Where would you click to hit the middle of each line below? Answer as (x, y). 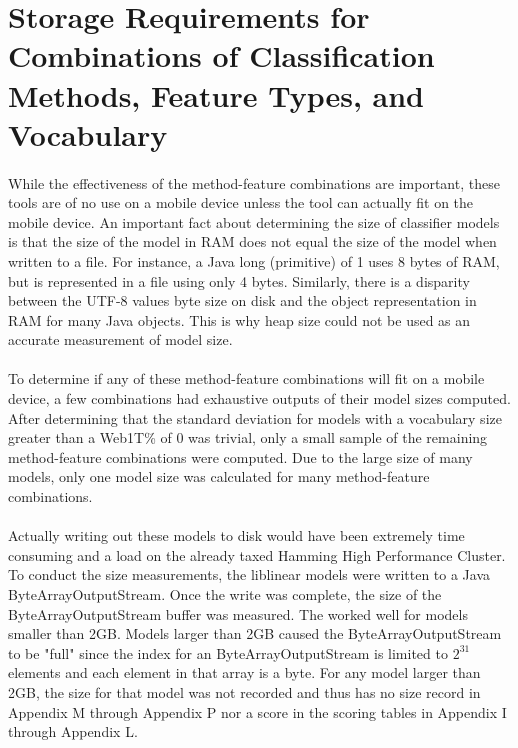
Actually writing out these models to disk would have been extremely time (236, 535)
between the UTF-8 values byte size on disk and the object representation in (242, 300)
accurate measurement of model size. (120, 339)
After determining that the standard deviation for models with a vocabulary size (255, 417)
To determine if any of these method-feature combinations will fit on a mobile (246, 378)
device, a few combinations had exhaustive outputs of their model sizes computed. (259, 398)
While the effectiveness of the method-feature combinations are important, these (254, 182)
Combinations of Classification (221, 55)
